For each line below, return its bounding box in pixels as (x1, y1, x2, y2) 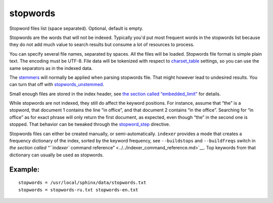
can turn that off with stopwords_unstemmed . (9, 82, 105, 88)
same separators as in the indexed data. (9, 65, 93, 71)
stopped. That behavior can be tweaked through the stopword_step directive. (9, 121, 170, 128)
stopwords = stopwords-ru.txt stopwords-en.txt (18, 187, 139, 192)
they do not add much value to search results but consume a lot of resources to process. (9, 42, 195, 48)
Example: (9, 165, 40, 174)
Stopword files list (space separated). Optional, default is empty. (9, 25, 144, 31)
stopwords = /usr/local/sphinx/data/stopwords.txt (18, 180, 147, 186)
